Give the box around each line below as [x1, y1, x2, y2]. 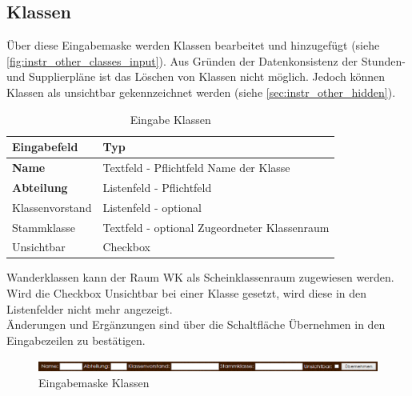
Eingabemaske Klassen [38, 374, 150, 391]
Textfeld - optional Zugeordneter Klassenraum [102, 218, 330, 235]
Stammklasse [12, 218, 76, 235]
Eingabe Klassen [130, 110, 211, 127]
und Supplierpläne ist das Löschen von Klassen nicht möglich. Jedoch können [6, 68, 385, 85]
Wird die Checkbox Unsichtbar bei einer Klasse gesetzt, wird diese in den [6, 285, 367, 302]
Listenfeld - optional [102, 198, 202, 215]
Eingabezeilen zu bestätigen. [6, 331, 146, 348]
